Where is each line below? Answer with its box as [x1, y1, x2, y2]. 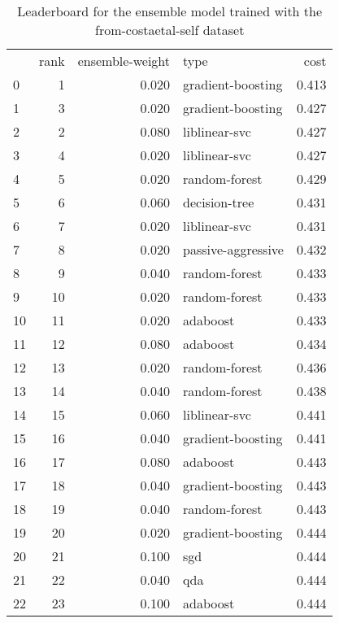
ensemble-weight [77, 51, 171, 70]
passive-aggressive [183, 240, 284, 259]
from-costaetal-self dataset [95, 20, 245, 39]
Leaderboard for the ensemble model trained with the [17, 2, 323, 20]
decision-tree [183, 193, 254, 211]
